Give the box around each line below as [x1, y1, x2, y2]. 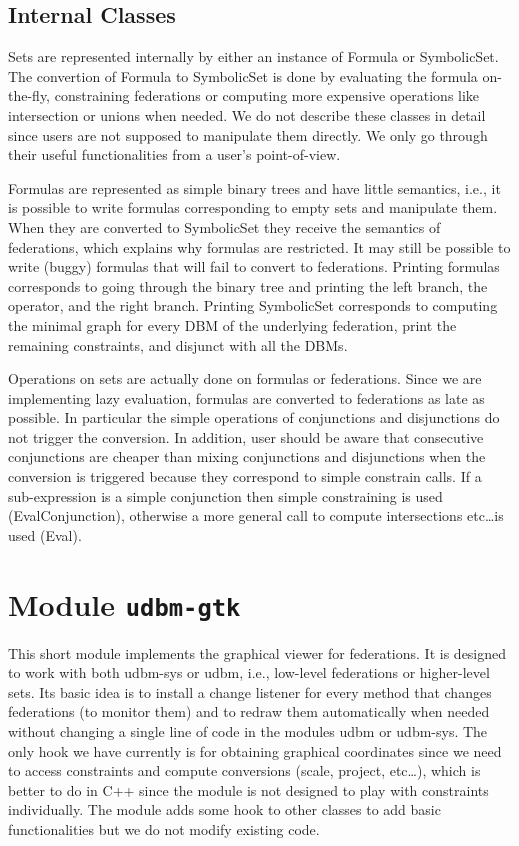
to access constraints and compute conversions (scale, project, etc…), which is [8, 760, 481, 781]
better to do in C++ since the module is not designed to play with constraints [8, 779, 489, 800]
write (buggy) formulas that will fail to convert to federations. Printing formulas [8, 256, 500, 277]
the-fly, [8, 85, 51, 106]
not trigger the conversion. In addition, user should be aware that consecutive [8, 426, 484, 447]
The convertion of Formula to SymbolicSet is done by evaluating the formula [8, 65, 478, 86]
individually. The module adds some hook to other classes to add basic [8, 799, 441, 820]
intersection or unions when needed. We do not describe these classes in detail [8, 104, 486, 125]
